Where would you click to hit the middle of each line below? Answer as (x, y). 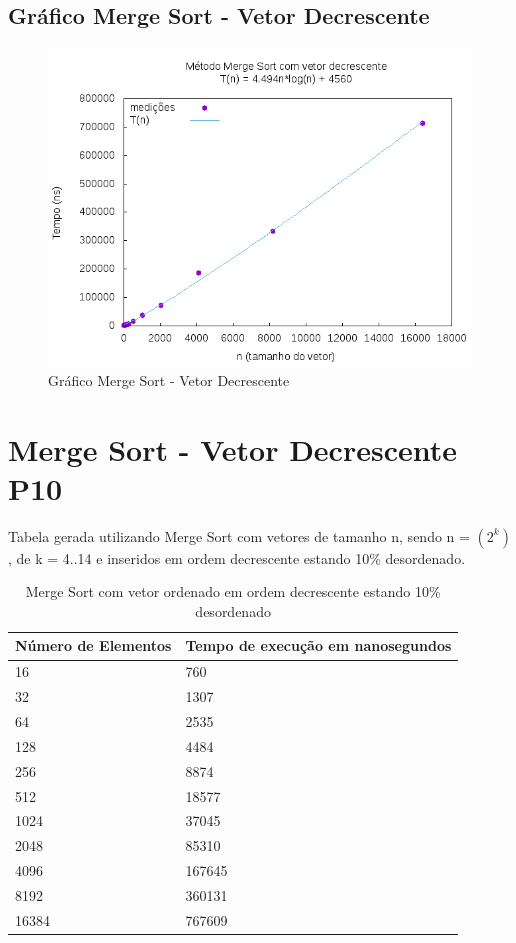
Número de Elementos (93, 645)
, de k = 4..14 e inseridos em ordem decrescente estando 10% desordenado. (237, 557)
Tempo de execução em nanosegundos (318, 645)
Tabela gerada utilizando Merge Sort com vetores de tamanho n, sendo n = (239, 535)
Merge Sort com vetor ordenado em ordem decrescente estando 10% (233, 591)
